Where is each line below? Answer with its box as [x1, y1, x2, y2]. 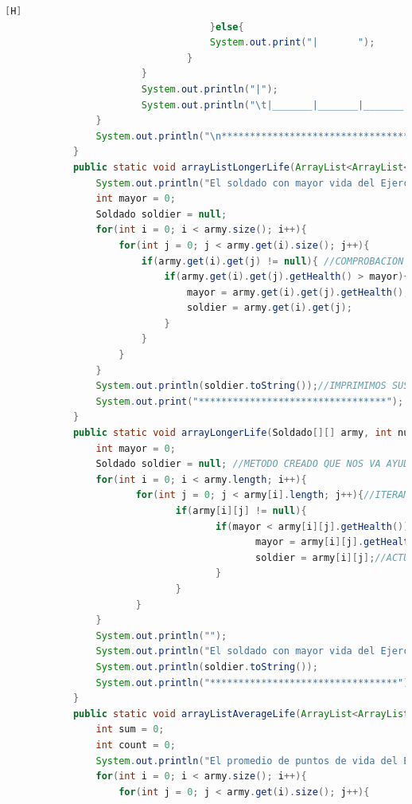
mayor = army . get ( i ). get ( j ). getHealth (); [187, 286, 410, 298]
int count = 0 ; [95, 739, 176, 751]
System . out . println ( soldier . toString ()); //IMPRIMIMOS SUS [95, 380, 410, 392]
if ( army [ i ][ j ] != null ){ [175, 505, 307, 516]
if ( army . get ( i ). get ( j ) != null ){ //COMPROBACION [141, 255, 404, 267]
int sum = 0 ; [95, 724, 165, 735]
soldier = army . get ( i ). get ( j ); [187, 302, 352, 314]
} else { [209, 21, 244, 33]
